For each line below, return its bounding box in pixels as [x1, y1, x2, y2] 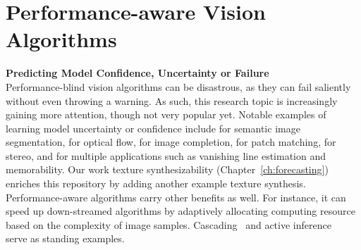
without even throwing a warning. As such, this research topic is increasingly [6, 93, 338, 108]
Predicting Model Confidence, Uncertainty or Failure [6, 65, 269, 80]
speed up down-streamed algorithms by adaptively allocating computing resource [6, 204, 355, 218]
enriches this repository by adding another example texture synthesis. [6, 176, 306, 191]
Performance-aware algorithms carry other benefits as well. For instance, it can [6, 189, 346, 204]
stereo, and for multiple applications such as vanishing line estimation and [6, 148, 326, 163]
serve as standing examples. [6, 231, 125, 246]
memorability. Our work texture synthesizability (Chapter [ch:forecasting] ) [6, 162, 329, 177]
